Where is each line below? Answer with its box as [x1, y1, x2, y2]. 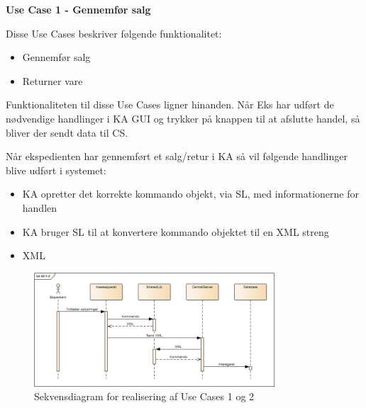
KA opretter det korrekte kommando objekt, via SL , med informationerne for [22, 186, 359, 201]
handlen [22, 200, 57, 215]
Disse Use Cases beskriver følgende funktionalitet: [6, 25, 222, 40]
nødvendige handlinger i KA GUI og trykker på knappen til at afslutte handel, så [6, 110, 360, 125]
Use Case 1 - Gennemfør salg [6, 2, 151, 16]
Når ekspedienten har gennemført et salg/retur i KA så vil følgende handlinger [6, 149, 348, 164]
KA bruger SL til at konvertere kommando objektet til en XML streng [22, 224, 329, 239]
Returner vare [22, 73, 83, 88]
